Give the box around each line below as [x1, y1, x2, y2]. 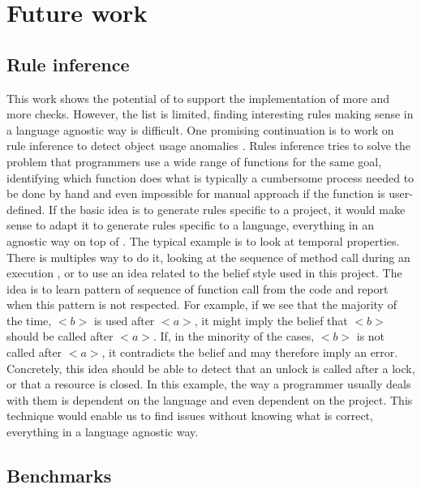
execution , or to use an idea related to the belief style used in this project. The [6, 264, 402, 281]
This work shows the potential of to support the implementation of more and [6, 89, 390, 106]
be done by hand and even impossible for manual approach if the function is [6, 185, 385, 202]
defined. [6, 200, 45, 217]
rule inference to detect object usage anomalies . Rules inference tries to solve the [6, 137, 411, 154]
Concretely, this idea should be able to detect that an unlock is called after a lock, [6, 359, 415, 376]
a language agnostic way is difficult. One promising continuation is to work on [6, 121, 394, 138]
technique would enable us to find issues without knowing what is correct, [6, 407, 373, 424]
